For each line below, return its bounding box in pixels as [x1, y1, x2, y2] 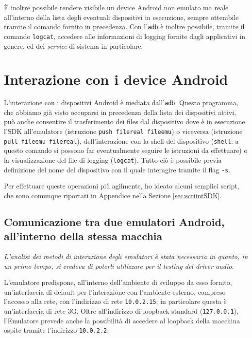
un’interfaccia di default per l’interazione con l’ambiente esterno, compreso [4, 286, 226, 297]
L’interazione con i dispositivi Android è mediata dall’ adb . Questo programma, [4, 97, 238, 108]
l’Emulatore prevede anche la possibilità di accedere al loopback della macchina [4, 315, 240, 325]
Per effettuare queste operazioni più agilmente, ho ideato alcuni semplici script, [4, 181, 239, 191]
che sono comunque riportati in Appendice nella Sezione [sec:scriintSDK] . [4, 190, 222, 200]
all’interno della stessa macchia [4, 228, 163, 244]
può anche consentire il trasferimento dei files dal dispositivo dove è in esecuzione [4, 116, 245, 127]
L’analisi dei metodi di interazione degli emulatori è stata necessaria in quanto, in [4, 251, 248, 262]
